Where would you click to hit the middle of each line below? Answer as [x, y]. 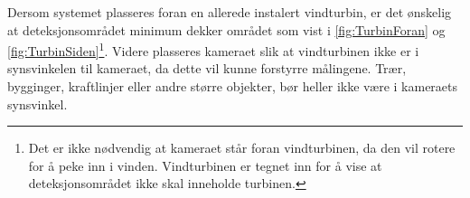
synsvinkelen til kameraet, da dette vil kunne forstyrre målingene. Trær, [207, 68]
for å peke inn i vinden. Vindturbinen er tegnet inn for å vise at [205, 165]
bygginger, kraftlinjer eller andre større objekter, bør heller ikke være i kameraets [233, 86]
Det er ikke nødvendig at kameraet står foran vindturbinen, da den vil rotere [242, 148]
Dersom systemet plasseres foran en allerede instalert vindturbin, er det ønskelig [230, 12]
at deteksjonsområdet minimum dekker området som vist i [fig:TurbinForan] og [226, 29]
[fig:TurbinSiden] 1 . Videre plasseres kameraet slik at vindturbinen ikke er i [213, 49]
